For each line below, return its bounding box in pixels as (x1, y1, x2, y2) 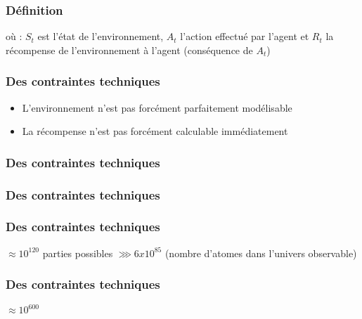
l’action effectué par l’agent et (180, 29, 309, 44)
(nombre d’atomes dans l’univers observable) (164, 245, 357, 260)
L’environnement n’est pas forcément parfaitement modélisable (22, 100, 292, 115)
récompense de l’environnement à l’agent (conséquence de (6, 42, 253, 57)
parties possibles (42, 245, 113, 260)
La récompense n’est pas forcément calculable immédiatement (22, 124, 288, 138)
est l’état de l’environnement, (37, 29, 164, 44)
